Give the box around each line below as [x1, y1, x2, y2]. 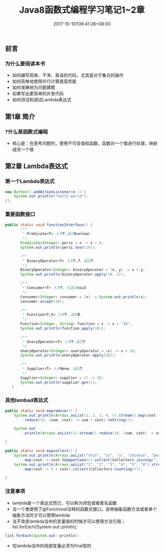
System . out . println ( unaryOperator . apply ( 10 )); [20, 353, 117, 358]
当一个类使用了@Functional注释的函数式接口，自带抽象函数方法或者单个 [12, 506, 157, 512]
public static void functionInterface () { [5, 222, 93, 227]
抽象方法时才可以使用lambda [12, 512, 70, 518]
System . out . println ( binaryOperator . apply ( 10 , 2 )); [20, 272, 125, 277]
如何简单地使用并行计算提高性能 [12, 79, 77, 85]
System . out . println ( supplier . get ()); [20, 380, 97, 385]
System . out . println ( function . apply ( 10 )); [20, 326, 106, 331]
